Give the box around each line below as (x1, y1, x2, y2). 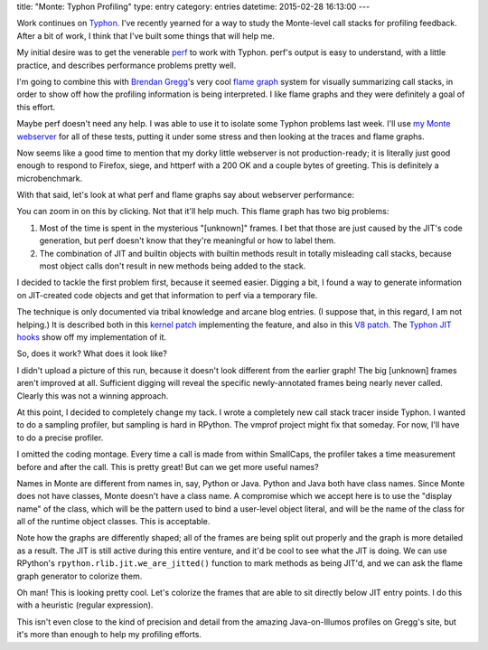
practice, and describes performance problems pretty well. (16, 60, 237, 71)
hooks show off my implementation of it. (16, 331, 167, 343)
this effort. (16, 101, 56, 112)
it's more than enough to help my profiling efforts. (16, 629, 202, 640)
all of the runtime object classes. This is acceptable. (16, 516, 211, 527)
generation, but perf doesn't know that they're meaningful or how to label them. (39, 235, 336, 246)
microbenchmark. (16, 173, 83, 184)
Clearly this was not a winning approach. (16, 390, 169, 401)
